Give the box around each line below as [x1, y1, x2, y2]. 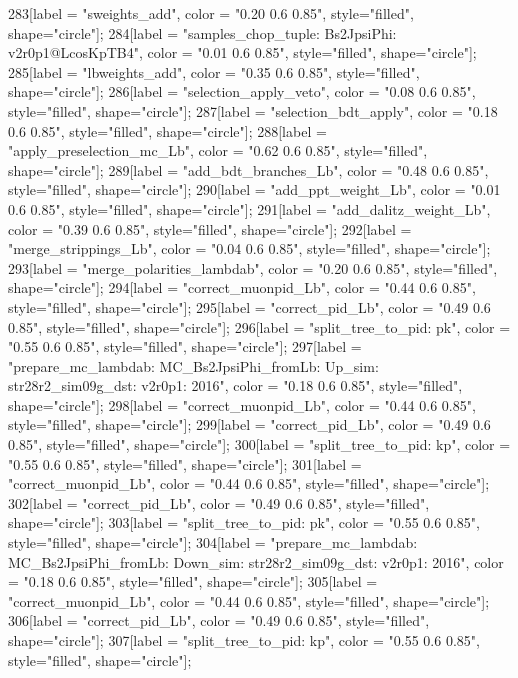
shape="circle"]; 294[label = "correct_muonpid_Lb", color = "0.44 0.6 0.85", [8, 277, 476, 298]
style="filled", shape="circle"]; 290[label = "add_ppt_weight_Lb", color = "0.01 [8, 179, 501, 200]
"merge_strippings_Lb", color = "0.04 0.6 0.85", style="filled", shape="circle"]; [8, 238, 491, 259]
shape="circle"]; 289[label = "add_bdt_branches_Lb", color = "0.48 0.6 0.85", [8, 159, 489, 180]
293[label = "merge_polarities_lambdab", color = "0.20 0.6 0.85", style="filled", [8, 257, 498, 278]
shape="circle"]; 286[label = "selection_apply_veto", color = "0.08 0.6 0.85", [8, 81, 476, 102]
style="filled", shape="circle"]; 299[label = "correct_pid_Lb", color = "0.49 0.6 [8, 414, 491, 435]
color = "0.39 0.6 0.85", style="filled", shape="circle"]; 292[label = [8, 218, 412, 239]
